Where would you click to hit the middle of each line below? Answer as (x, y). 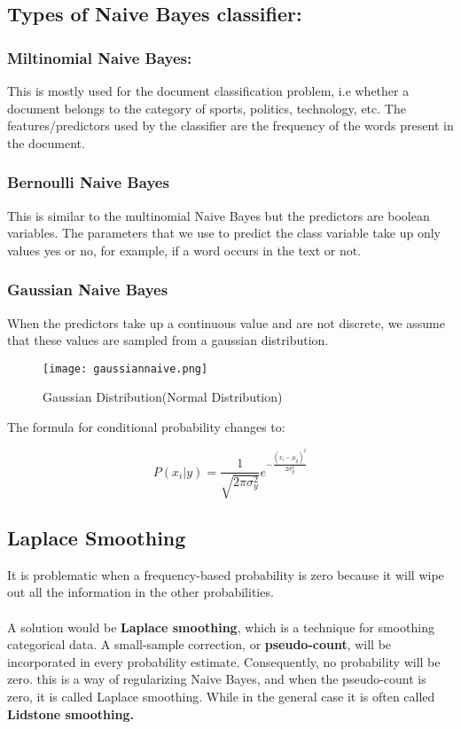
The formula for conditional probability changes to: (146, 427)
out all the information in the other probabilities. (141, 592)
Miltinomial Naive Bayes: (100, 57)
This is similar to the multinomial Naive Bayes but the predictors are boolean (219, 215)
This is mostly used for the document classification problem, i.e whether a (208, 90)
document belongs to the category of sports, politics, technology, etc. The (207, 108)
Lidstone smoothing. (70, 713)
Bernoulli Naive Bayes (88, 182)
